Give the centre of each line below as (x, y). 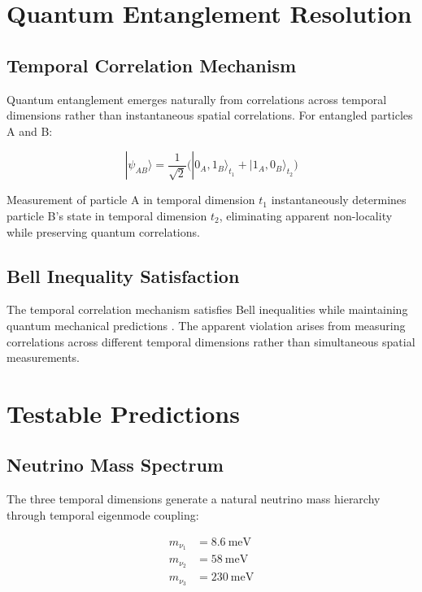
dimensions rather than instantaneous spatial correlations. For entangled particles (210, 115)
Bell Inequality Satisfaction (123, 275)
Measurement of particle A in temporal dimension (131, 200)
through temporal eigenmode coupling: (103, 514)
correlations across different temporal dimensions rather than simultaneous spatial (211, 341)
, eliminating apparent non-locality (306, 215)
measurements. (44, 357)
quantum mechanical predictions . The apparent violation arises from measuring (206, 325)
